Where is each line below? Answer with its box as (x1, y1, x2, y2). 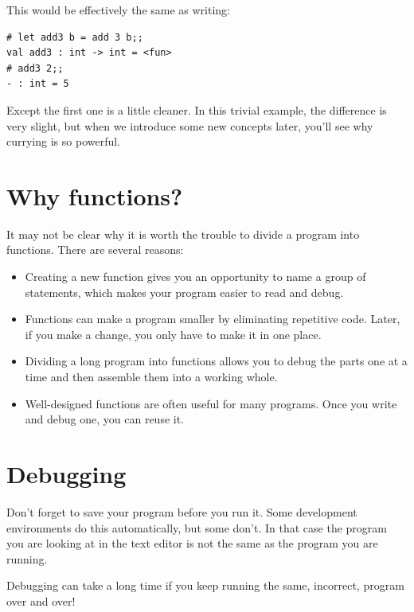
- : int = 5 (6, 78, 69, 90)
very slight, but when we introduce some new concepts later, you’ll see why (6, 117, 373, 134)
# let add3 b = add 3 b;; (6, 31, 143, 43)
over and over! (6, 592, 76, 609)
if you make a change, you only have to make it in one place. (25, 325, 322, 342)
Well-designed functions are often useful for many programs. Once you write (25, 395, 397, 411)
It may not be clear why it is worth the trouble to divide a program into (6, 225, 360, 242)
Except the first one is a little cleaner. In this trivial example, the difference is (6, 101, 387, 118)
